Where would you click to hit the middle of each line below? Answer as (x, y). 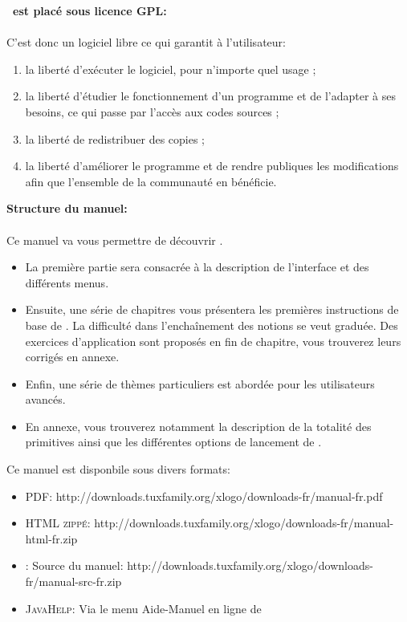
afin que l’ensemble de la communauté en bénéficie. (151, 181)
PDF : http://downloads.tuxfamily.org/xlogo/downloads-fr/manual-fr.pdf (204, 496)
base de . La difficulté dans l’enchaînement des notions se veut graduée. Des (212, 325)
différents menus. (67, 282)
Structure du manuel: (67, 208)
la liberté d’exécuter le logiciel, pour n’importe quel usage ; (171, 69)
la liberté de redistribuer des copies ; (115, 138)
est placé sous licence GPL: (90, 10)
